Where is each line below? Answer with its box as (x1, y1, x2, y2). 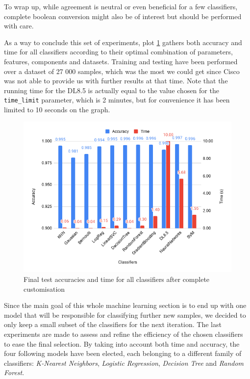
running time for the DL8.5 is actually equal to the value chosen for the (4, 85, 219, 95)
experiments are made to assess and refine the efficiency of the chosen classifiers (4, 329, 243, 339)
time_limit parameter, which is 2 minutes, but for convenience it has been (4, 95, 230, 105)
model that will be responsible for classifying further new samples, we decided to (4, 309, 246, 320)
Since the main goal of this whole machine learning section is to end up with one (4, 300, 247, 310)
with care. (4, 21, 34, 31)
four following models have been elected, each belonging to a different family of (4, 348, 242, 358)
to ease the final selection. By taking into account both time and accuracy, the (4, 338, 240, 349)
